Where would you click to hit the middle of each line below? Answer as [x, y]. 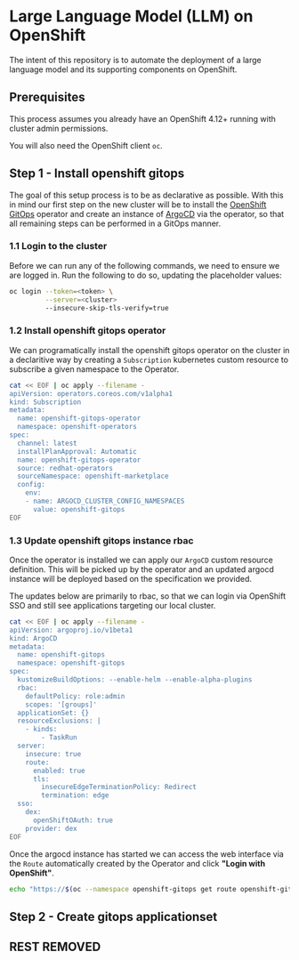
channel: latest [47, 443]
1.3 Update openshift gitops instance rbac [101, 540]
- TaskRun [59, 738]
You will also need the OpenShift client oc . [86, 145]
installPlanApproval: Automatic [77, 451]
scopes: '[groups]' [61, 705]
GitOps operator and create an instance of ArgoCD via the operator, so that [147, 214]
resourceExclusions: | [59, 721]
